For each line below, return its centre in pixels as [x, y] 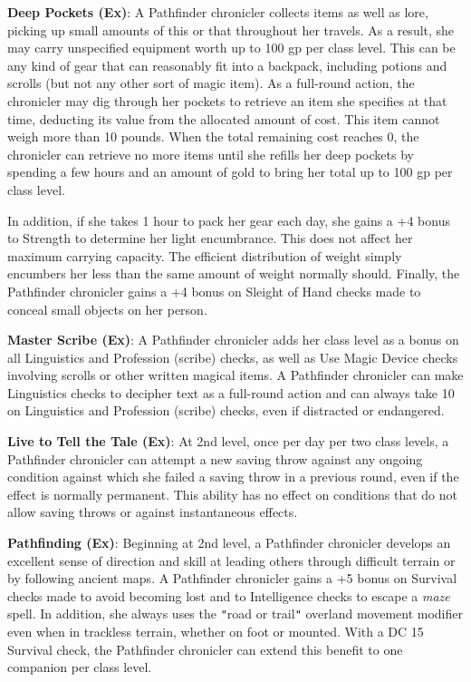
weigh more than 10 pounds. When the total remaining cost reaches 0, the [213, 136]
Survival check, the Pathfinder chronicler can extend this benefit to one [205, 649]
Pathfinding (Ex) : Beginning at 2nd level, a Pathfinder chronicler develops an [229, 543]
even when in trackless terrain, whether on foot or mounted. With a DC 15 [216, 632]
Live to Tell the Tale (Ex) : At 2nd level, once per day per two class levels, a [228, 441]
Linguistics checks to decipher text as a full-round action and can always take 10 [231, 392]
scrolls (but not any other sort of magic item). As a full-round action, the [211, 83]
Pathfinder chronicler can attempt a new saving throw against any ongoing [215, 458]
